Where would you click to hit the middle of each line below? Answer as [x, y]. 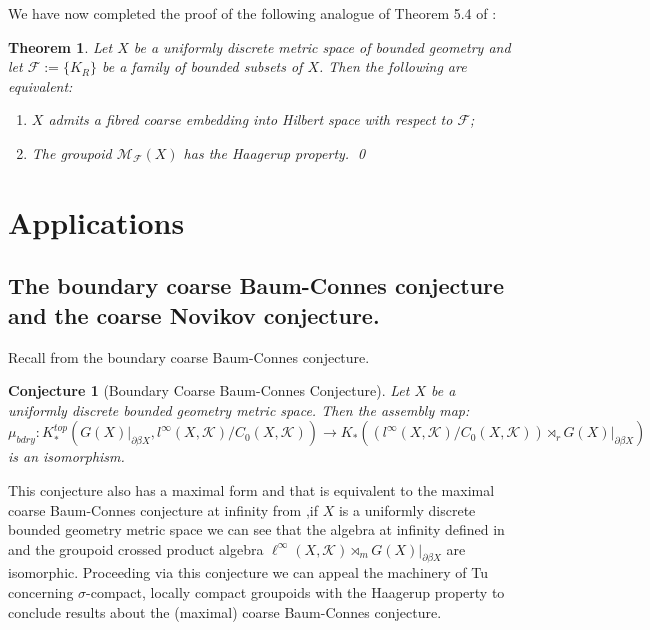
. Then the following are [393, 66]
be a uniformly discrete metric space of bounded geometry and [322, 46]
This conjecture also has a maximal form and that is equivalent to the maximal [251, 489]
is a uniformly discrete [407, 509]
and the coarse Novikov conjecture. [194, 314]
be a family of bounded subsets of [202, 66]
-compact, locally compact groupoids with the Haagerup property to [295, 592]
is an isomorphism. [66, 456]
